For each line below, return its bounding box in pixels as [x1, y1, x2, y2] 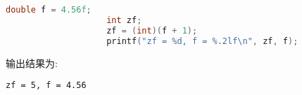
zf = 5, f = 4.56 [6, 80, 87, 91]
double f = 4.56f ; [6, 5, 92, 15]
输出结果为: [6, 55, 58, 70]
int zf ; [106, 15, 142, 25]
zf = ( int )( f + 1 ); [106, 25, 198, 36]
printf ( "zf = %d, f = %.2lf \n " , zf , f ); [106, 36, 298, 46]
